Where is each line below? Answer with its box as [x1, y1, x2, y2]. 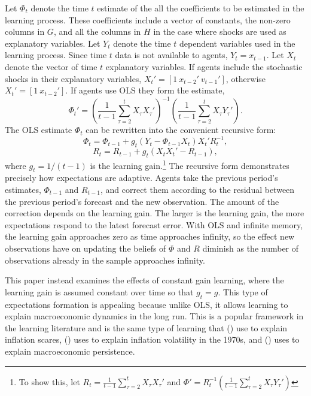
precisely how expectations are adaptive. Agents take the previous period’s [5, 171, 278, 184]
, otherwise [225, 72, 266, 84]
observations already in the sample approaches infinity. [5, 253, 205, 266]
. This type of [218, 285, 268, 298]
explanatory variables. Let [5, 37, 100, 49]
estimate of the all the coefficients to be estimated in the [97, 2, 304, 14]
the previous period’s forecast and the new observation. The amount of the [5, 195, 279, 207]
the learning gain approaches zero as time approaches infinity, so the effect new [5, 230, 295, 243]
